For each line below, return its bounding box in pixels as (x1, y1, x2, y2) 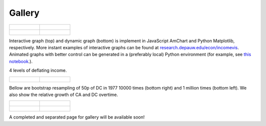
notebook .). (9, 58, 33, 64)
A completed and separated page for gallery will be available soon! (9, 114, 145, 120)
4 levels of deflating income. (9, 67, 67, 73)
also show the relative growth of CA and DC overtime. (9, 92, 118, 97)
